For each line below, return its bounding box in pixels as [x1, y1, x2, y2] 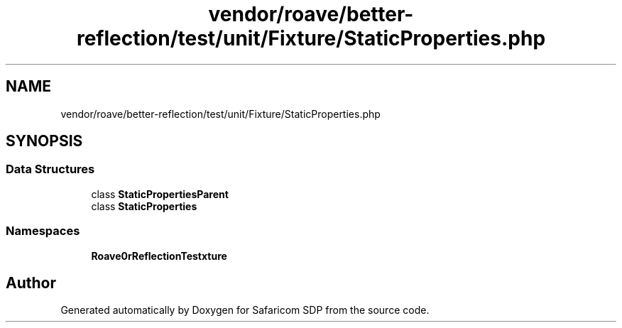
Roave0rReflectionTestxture [91, 249, 227, 262]
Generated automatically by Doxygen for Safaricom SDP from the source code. [60, 304, 430, 317]
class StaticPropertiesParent [91, 187, 229, 200]
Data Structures [6, 162, 95, 177]
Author [6, 273, 56, 292]
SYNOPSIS [6, 132, 83, 151]
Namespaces [6, 224, 80, 239]
